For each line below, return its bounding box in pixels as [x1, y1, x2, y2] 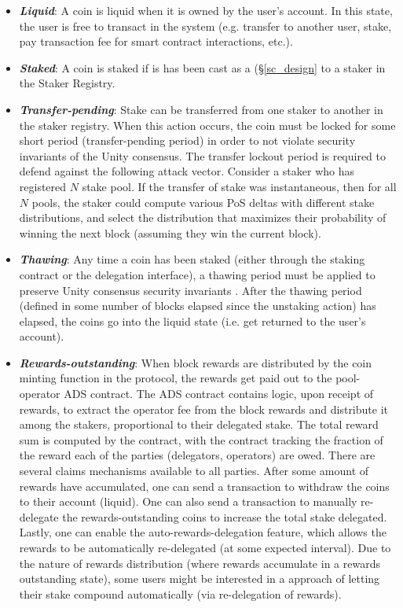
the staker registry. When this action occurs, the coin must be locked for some [19, 116, 396, 133]
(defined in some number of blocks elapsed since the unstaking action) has [19, 297, 376, 314]
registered [19, 178, 67, 194]
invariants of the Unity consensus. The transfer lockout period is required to [19, 147, 387, 164]
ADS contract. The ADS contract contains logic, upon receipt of [64, 385, 374, 402]
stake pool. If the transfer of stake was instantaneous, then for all [82, 178, 397, 194]
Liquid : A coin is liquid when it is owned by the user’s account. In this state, [19, 2, 393, 18]
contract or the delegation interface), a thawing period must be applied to [19, 266, 376, 282]
